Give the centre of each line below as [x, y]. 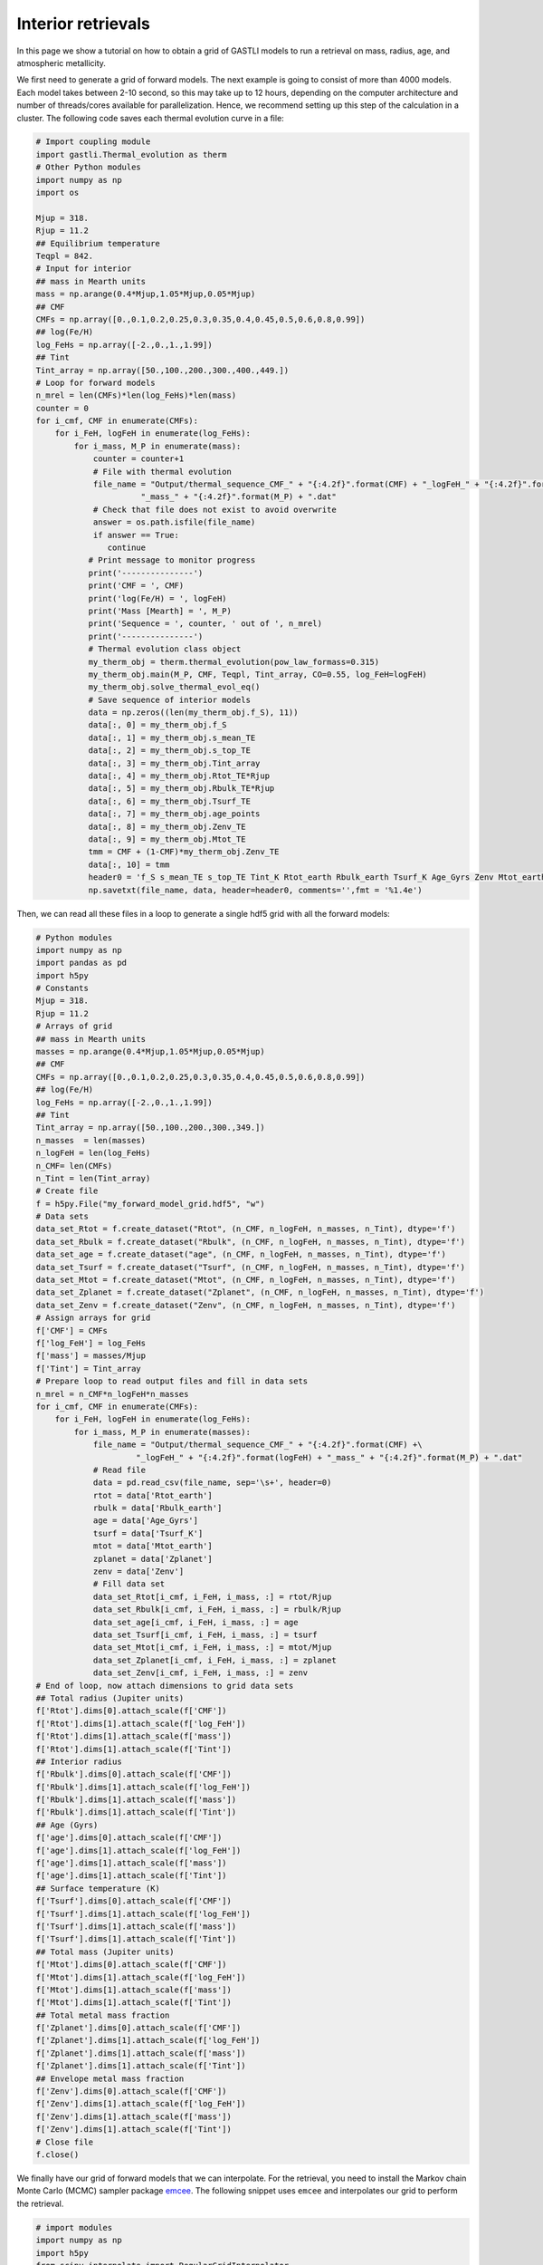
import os [57, 193]
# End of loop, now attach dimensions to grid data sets [165, 1686]
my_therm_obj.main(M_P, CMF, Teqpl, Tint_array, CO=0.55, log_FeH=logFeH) [257, 674]
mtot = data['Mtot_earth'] [152, 1546]
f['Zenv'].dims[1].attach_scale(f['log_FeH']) [141, 2104]
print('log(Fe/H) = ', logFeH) [157, 598]
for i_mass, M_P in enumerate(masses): [162, 1432]
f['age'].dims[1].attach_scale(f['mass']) [131, 1863]
